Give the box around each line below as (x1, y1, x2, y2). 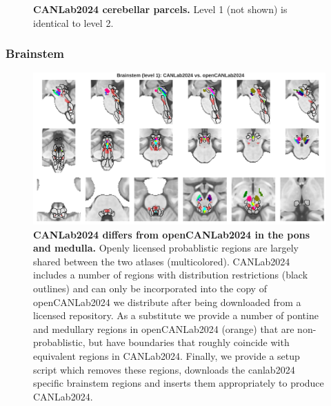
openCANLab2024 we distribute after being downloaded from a (33, 294, 301, 309)
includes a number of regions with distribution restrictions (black (33, 267, 308, 282)
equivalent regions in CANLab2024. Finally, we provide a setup (33, 349, 300, 363)
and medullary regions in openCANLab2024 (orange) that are (33, 321, 294, 336)
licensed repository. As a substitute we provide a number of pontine (33, 308, 319, 323)
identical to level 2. (33, 15, 114, 30)
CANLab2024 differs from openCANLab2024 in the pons (33, 227, 310, 241)
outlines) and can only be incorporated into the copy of (33, 281, 267, 296)
